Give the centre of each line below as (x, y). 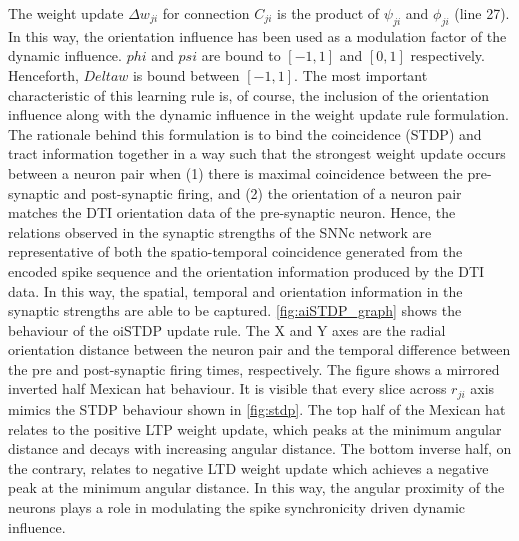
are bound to (241, 55)
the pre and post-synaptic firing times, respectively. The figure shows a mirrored (254, 368)
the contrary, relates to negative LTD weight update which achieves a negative (248, 467)
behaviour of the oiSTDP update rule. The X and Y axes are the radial (227, 329)
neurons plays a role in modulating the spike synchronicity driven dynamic (237, 506)
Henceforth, (43, 74)
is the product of (328, 13)
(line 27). (482, 13)
